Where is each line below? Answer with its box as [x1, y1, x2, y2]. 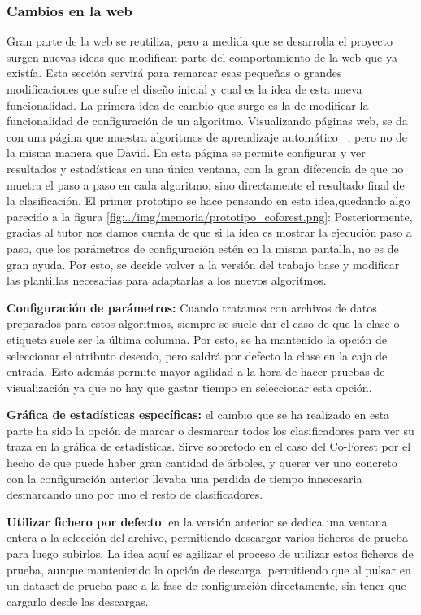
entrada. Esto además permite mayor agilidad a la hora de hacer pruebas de [7, 363, 385, 380]
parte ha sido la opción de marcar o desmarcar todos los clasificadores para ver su [7, 421, 414, 438]
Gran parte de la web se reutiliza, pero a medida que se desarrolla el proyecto [7, 33, 393, 50]
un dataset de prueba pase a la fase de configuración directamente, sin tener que [7, 577, 406, 594]
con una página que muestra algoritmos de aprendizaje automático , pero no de [7, 128, 408, 145]
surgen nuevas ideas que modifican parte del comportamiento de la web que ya [7, 48, 397, 65]
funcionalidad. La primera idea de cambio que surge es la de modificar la [7, 96, 369, 113]
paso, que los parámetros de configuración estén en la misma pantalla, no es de [7, 239, 399, 256]
